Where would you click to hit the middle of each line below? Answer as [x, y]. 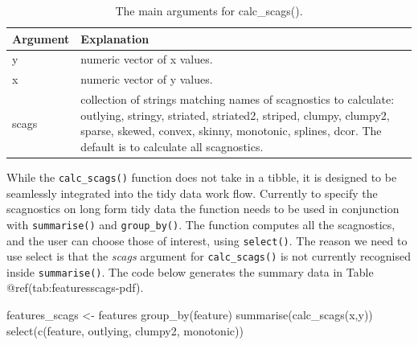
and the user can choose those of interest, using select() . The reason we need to [207, 240]
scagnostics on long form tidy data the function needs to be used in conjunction [203, 209]
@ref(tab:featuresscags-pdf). [75, 287]
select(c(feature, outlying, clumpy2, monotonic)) [125, 330]
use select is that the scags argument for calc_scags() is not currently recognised [209, 256]
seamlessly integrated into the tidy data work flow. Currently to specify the [192, 193]
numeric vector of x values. [147, 59]
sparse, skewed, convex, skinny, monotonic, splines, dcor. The [231, 131]
